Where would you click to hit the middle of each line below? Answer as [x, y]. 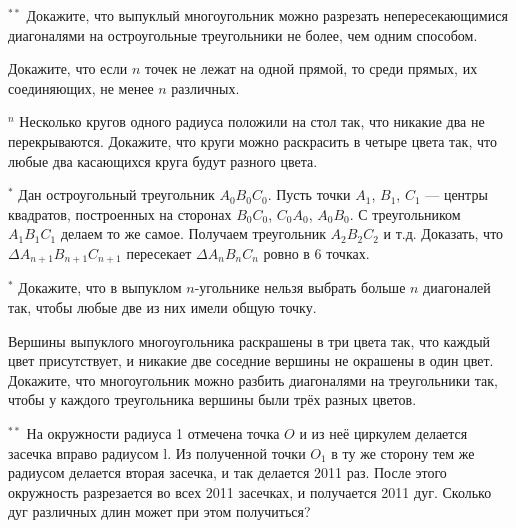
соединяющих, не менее [81, 87]
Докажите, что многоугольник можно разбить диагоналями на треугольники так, [253, 379]
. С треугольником [405, 213]
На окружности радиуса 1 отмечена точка [153, 432]
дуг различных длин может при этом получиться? [159, 511]
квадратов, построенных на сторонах [120, 213]
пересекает [159, 252]
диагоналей [457, 287]
